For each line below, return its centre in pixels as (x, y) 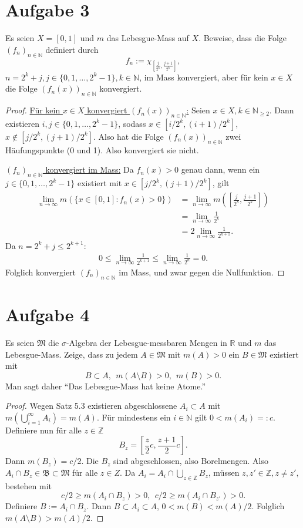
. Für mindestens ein (134, 417)
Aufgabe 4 (48, 314)
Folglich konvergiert (41, 272)
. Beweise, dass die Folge (243, 38)
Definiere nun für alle (43, 430)
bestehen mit (29, 485)
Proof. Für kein (33, 110)
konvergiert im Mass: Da (90, 169)
